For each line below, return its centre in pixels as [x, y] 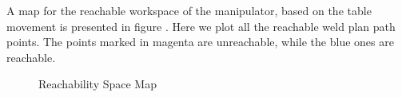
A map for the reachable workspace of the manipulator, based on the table [189, 10]
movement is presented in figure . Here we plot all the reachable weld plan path [201, 26]
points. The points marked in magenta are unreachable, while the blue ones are [200, 42]
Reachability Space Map [98, 84]
